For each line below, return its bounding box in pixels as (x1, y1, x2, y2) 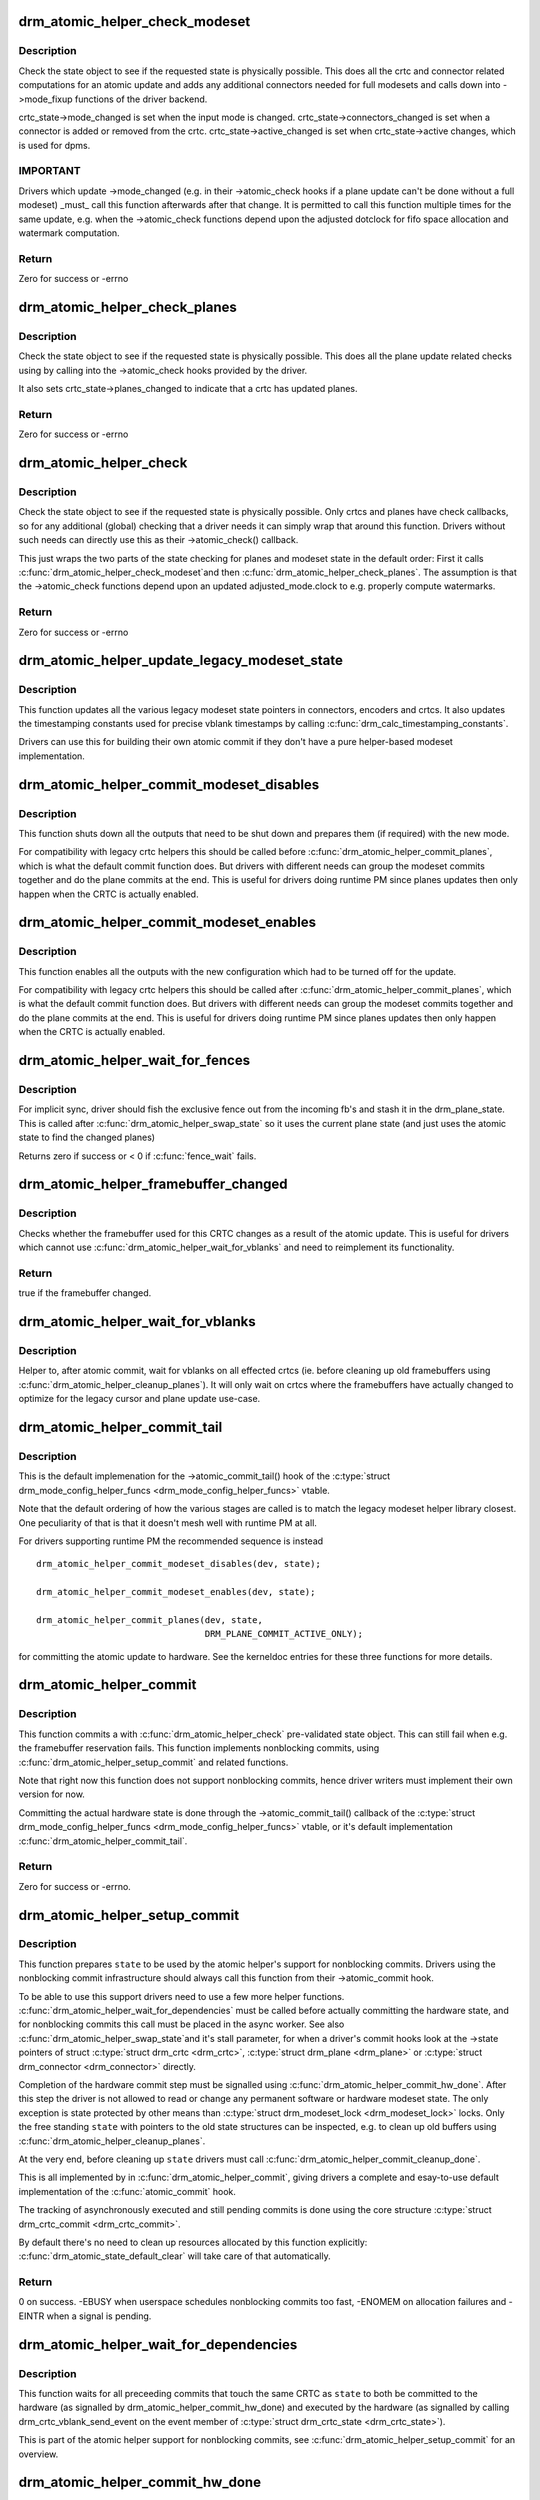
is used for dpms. (18, 139, 91, 151)
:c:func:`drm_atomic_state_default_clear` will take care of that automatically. (18, 2250, 331, 2262)
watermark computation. (18, 227, 120, 239)
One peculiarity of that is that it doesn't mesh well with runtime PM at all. (18, 1516, 317, 1529)
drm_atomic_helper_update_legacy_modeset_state (18, 652, 344, 669)
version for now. (18, 1788, 85, 1800)
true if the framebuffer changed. (18, 1287, 152, 1299)
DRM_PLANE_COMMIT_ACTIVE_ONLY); (204, 1628, 364, 1640)
